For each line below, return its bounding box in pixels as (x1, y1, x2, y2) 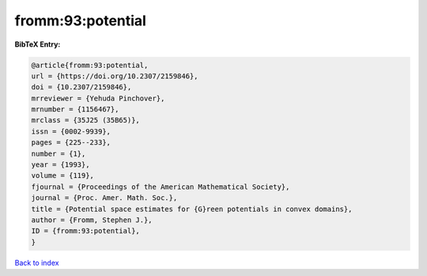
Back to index (14, 258, 59, 267)
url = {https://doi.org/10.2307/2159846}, (31, 71, 198, 81)
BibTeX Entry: (14, 40, 61, 49)
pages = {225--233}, (31, 138, 111, 147)
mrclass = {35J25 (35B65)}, (31, 115, 140, 125)
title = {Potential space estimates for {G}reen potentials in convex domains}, (31, 204, 353, 214)
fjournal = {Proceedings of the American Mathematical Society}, (31, 182, 290, 191)
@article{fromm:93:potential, (31, 60, 149, 70)
